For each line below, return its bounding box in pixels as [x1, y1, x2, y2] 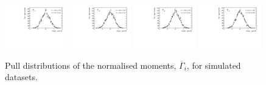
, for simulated [186, 58, 241, 71]
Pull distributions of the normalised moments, [5, 58, 177, 71]
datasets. [5, 71, 38, 83]
